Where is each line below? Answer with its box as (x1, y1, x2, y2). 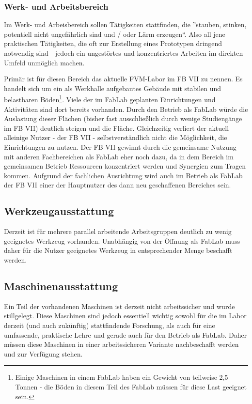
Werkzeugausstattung (4, 203, 114, 218)
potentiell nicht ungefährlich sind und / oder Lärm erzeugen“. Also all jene (4, 29, 225, 39)
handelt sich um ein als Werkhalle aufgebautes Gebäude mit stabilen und (4, 83, 221, 93)
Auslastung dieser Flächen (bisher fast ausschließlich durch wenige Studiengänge (4, 113, 242, 124)
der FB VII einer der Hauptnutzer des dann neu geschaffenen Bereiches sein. (4, 180, 231, 190)
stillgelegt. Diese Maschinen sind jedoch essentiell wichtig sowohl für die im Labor (4, 311, 247, 321)
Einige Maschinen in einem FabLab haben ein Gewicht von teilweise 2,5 (15, 372, 228, 382)
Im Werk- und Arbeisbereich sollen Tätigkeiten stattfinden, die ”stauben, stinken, (4, 19, 247, 30)
